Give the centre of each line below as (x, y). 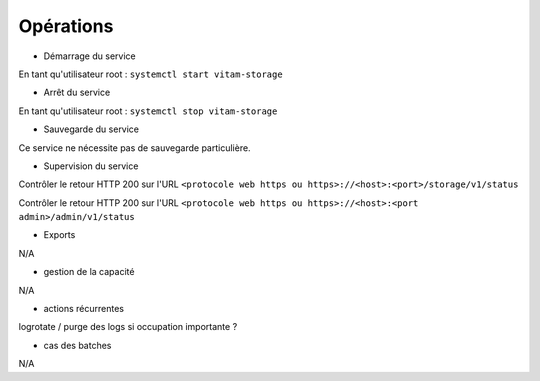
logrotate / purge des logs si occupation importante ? (128, 327)
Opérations (66, 26)
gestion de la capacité (89, 272)
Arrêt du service (77, 92)
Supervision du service (91, 166)
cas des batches (77, 345)
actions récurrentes (84, 309)
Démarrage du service (89, 56)
